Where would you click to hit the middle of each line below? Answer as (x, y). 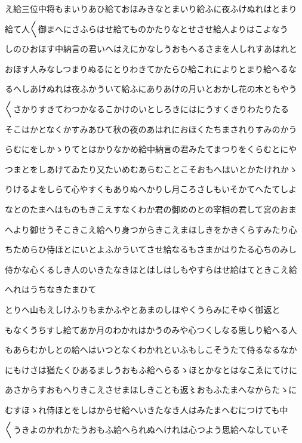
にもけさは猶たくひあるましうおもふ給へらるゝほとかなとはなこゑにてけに (151, 369)
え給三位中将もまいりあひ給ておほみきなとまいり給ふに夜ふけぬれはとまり (151, 8)
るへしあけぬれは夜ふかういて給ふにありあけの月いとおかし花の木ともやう (151, 89)
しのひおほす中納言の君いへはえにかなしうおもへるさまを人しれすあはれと (151, 49)
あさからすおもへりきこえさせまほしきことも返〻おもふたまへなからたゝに (151, 390)
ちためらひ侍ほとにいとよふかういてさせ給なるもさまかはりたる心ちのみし (151, 249)
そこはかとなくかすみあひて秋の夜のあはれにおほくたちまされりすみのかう (151, 129)
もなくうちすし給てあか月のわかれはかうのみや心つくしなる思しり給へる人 (151, 329)
